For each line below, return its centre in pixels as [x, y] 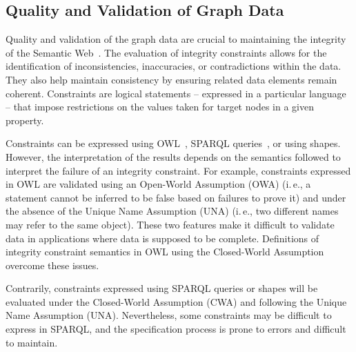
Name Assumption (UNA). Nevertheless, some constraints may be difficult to [169, 315]
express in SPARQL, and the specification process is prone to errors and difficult [176, 329]
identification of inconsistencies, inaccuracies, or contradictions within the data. [174, 66]
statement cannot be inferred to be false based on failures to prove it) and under [176, 197]
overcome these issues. [52, 265]
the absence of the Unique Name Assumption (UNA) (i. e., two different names [172, 211]
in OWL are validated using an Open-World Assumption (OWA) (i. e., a [158, 184]
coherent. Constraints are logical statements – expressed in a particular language [176, 93]
